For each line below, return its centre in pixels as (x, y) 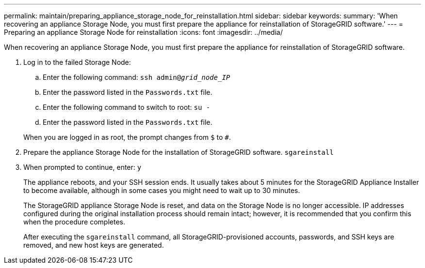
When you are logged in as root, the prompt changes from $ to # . (127, 137)
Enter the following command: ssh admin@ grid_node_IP (137, 77)
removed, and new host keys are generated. (94, 245)
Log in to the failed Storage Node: (77, 62)
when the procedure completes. (74, 222)
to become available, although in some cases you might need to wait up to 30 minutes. (162, 190)
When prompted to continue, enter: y (82, 167)
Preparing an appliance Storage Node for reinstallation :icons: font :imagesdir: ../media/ (143, 32)
